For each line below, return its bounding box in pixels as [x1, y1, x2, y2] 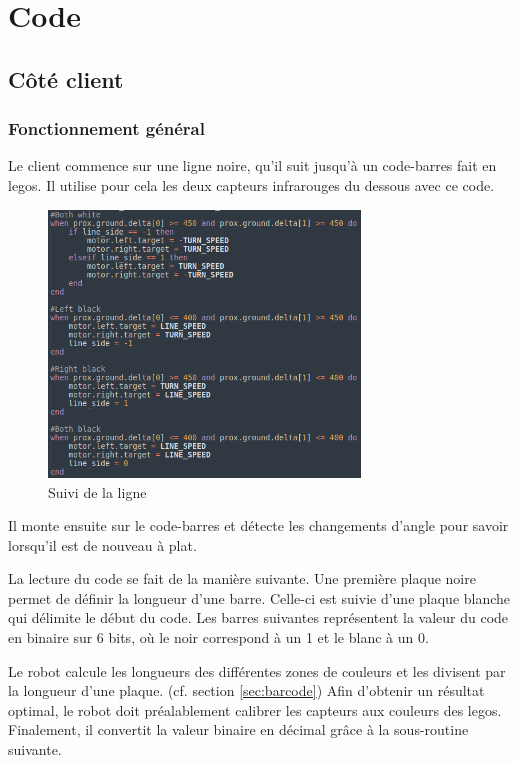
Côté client [8, 63, 124, 94]
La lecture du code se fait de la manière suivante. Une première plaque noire [8, 568, 476, 589]
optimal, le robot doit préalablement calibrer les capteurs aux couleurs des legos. [8, 699, 502, 720]
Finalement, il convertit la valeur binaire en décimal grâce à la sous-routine [8, 719, 469, 740]
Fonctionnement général [8, 116, 205, 141]
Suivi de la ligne [48, 481, 147, 502]
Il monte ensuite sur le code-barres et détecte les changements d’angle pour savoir [8, 515, 509, 536]
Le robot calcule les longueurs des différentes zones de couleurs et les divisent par [8, 660, 506, 681]
